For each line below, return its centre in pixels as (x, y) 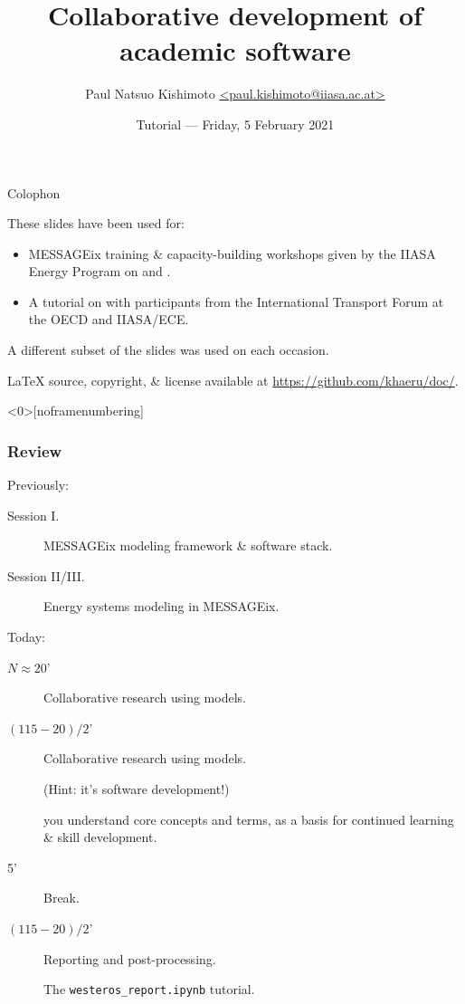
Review (35, 450)
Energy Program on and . (100, 271)
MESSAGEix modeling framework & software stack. (188, 545)
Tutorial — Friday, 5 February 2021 (235, 124)
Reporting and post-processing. (130, 958)
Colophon (34, 192)
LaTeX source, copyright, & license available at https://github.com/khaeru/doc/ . (233, 380)
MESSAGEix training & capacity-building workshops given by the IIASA (232, 253)
